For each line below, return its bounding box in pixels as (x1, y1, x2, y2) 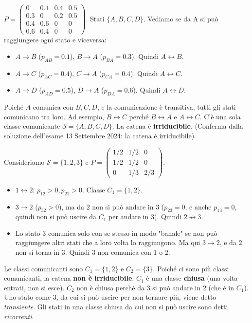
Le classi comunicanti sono (4, 263, 83, 273)
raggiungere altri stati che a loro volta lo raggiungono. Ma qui (15, 237, 200, 247)
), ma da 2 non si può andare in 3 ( (58, 201, 164, 211)
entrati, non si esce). (4, 282, 65, 292)
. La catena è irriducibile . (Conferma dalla (112, 121, 243, 131)
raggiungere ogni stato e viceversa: (4, 35, 107, 45)
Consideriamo (4, 156, 45, 167)
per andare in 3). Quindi (108, 211, 181, 222)
